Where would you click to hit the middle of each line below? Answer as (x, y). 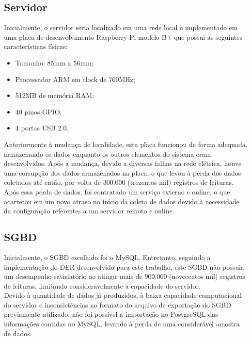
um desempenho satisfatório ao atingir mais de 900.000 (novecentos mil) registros (125, 276)
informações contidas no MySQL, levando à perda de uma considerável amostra (122, 324)
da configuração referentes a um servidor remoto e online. (89, 211)
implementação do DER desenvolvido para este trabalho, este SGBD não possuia (124, 267)
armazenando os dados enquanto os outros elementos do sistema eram (108, 154)
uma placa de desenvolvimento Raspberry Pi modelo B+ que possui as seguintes (123, 37)
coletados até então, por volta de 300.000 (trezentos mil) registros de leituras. (119, 182)
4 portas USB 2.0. (42, 128)
